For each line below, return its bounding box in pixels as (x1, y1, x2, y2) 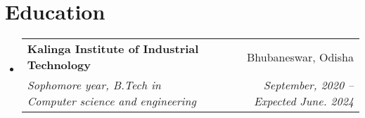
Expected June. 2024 (254, 93, 354, 110)
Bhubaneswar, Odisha (246, 48, 354, 65)
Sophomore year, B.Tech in (27, 77, 161, 94)
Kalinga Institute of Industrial (27, 40, 199, 57)
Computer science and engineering (27, 93, 196, 110)
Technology (27, 57, 91, 73)
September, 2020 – (263, 77, 354, 94)
